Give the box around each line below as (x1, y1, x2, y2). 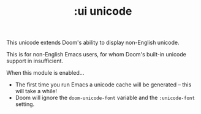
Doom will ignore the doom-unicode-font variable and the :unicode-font (15, 94, 195, 102)
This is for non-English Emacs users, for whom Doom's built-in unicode (6, 51, 187, 58)
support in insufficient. (6, 57, 63, 65)
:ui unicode (74, 4, 132, 18)
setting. (15, 101, 35, 108)
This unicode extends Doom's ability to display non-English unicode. (6, 39, 180, 47)
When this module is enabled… (6, 69, 85, 77)
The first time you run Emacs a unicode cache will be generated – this (15, 81, 192, 88)
